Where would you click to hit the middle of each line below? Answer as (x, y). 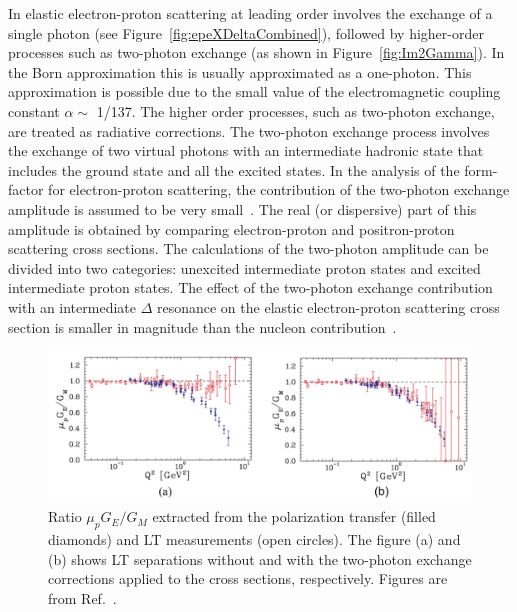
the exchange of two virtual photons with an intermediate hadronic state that (246, 150)
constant (34, 110)
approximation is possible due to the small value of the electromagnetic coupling (254, 91)
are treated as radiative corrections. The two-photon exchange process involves (249, 130)
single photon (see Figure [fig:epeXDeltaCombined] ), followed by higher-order (246, 32)
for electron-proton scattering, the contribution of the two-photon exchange (279, 189)
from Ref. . (82, 597)
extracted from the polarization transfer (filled (294, 516)
